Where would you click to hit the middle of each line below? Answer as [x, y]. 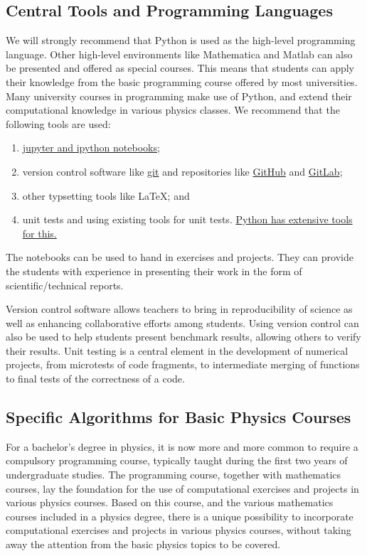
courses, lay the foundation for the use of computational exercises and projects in [182, 488]
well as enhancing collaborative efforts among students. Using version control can [182, 322]
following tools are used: [58, 123]
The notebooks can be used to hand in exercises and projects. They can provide [180, 257]
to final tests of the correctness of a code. [95, 379]
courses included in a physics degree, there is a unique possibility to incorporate [180, 516]
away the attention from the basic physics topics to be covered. [143, 544]
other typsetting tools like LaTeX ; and [106, 195]
